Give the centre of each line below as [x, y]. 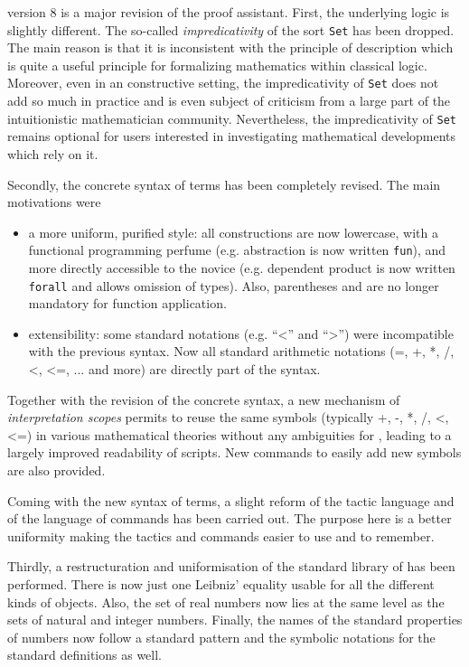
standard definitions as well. [85, 655]
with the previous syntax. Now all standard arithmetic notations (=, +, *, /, [241, 351]
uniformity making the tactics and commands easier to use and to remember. [221, 535]
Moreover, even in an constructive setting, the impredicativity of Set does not [223, 83]
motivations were [54, 202]
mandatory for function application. [127, 303]
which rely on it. [53, 153]
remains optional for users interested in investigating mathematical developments [232, 136]
